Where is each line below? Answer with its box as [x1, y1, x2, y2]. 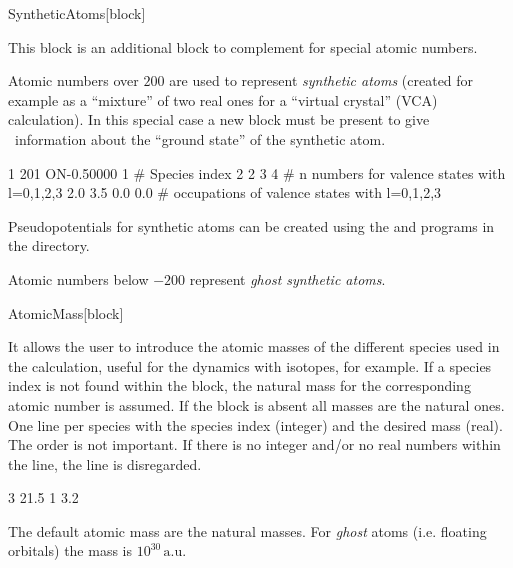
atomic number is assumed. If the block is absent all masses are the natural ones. [8, 394, 505, 415]
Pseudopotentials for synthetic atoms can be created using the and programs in [8, 215, 495, 236]
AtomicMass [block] [8, 302, 124, 323]
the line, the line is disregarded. [8, 453, 202, 474]
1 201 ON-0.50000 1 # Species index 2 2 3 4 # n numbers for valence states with [8, 162, 506, 183]
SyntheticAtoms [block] [8, 3, 146, 23]
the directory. [8, 235, 90, 256]
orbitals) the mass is [8, 540, 132, 561]
